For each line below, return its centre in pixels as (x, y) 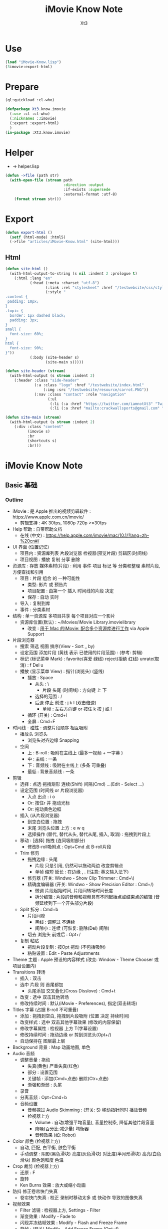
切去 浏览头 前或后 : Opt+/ (54, 935)
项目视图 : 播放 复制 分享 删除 (50, 559)
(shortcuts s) (42, 441)
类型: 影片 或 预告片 (47, 584)
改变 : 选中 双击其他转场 (44, 997)
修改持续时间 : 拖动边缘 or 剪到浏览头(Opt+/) (65, 1035)
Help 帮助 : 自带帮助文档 (37, 529)
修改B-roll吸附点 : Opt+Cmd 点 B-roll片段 (69, 847)
